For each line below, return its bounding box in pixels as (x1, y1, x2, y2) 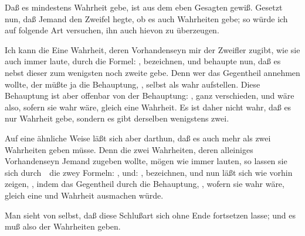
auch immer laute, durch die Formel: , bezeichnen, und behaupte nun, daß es (5, 55, 281, 67)
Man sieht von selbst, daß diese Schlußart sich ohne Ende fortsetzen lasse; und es (5, 209, 296, 221)
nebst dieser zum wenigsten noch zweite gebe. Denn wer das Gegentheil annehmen (5, 66, 300, 78)
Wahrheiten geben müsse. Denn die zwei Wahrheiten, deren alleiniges (5, 143, 253, 155)
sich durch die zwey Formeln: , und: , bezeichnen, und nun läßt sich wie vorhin (5, 166, 293, 178)
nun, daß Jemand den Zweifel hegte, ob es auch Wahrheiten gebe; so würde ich (5, 12, 288, 25)
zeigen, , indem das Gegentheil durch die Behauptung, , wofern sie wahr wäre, (5, 178, 284, 190)
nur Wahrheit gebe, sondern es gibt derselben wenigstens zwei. (5, 112, 229, 124)
